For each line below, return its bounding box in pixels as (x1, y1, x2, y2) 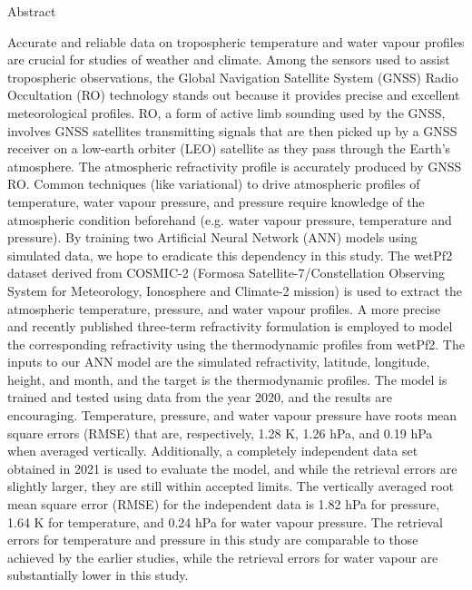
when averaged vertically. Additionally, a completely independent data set (7, 441, 418, 460)
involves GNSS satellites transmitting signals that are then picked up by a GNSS (7, 121, 457, 140)
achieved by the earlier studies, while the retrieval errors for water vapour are (7, 547, 438, 566)
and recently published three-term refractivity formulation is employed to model (7, 317, 453, 336)
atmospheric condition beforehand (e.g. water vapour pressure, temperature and (7, 210, 452, 229)
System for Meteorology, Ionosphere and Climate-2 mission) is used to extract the (7, 280, 463, 300)
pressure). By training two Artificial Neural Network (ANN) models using (7, 228, 418, 247)
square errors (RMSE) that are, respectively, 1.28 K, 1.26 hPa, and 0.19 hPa (7, 423, 433, 442)
